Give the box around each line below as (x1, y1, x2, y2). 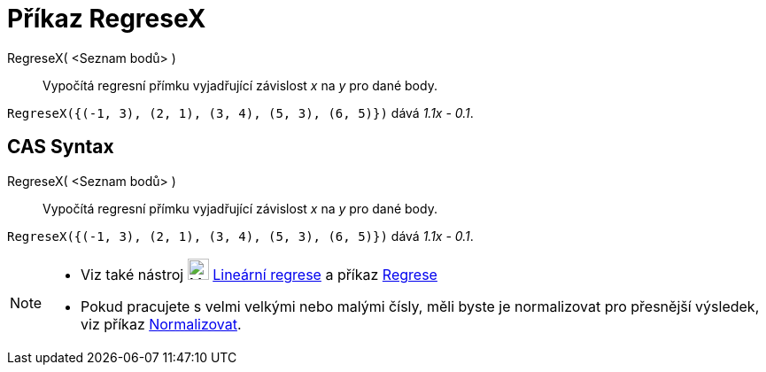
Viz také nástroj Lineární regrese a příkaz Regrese (81, 265, 437, 283)
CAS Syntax (7, 136, 114, 159)
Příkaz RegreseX (7, 4, 206, 34)
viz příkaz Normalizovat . (81, 314, 242, 333)
